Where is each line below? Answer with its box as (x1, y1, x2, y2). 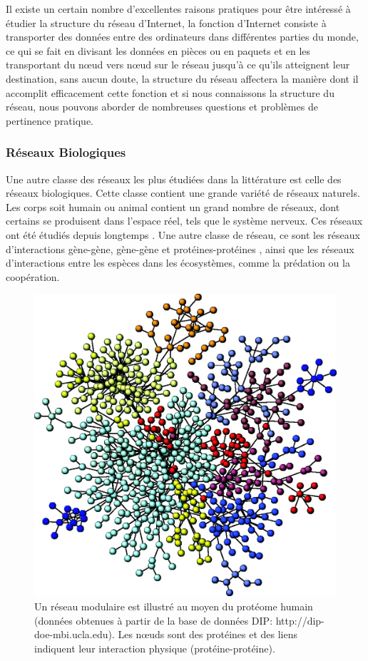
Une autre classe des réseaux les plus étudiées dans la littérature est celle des (6, 171, 342, 186)
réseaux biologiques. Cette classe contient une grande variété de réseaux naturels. (6, 185, 360, 200)
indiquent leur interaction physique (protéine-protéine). (34, 640, 275, 655)
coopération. (6, 269, 60, 284)
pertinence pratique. (6, 113, 93, 128)
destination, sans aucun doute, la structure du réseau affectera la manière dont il (6, 71, 359, 86)
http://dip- (275, 613, 324, 627)
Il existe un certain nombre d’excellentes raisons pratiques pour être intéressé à (6, 1, 351, 16)
